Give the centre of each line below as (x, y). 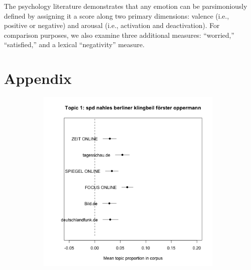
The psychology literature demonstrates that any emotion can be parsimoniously (126, 6)
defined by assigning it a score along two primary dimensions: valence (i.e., (117, 15)
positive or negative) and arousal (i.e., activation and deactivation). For (112, 25)
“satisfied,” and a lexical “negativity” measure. (74, 44)
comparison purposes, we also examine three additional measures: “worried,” (119, 35)
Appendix (38, 78)
